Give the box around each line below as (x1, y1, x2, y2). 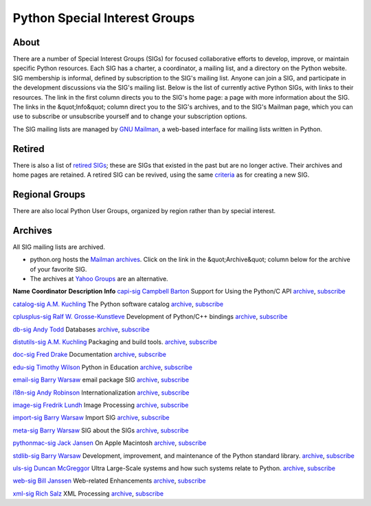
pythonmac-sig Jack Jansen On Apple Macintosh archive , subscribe (12, 439, 207, 447)
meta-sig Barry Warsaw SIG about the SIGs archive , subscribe (12, 426, 189, 434)
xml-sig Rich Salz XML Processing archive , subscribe (12, 489, 164, 498)
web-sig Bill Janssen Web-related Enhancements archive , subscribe (12, 476, 206, 485)
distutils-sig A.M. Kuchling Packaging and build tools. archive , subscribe (12, 338, 218, 346)
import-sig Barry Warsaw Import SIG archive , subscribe (12, 413, 170, 422)
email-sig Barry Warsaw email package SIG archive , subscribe (12, 375, 189, 384)
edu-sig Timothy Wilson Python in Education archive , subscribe (12, 363, 192, 371)
